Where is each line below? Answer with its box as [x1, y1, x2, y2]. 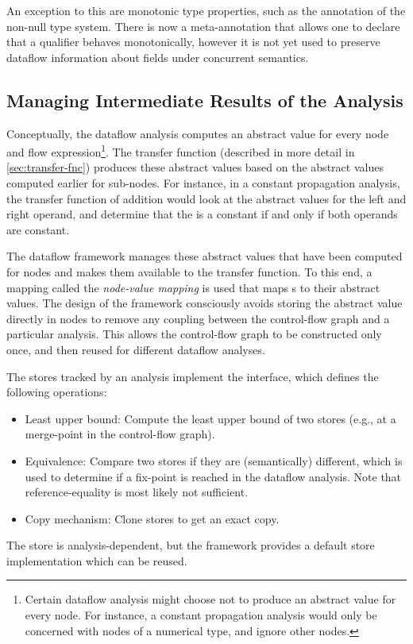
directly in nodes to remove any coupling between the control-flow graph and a [6, 310, 390, 326]
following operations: [6, 384, 107, 400]
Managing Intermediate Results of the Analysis [6, 87, 403, 112]
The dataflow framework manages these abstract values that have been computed [6, 248, 403, 264]
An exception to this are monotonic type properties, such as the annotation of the [6, 2, 406, 18]
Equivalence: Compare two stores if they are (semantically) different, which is [25, 452, 403, 469]
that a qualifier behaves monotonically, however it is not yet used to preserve [6, 33, 380, 50]
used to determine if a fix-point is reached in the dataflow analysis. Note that [25, 468, 402, 484]
